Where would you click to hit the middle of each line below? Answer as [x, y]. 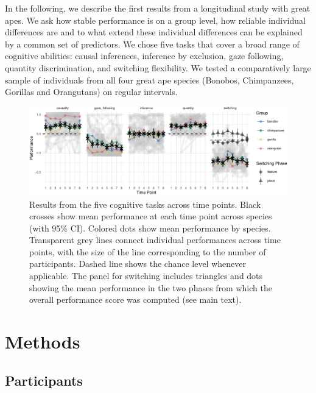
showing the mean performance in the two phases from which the [151, 287]
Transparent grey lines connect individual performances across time [155, 240]
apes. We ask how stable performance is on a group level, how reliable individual [155, 20]
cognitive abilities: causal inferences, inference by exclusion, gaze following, [144, 56]
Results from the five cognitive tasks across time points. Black [145, 204]
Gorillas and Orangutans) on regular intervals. [91, 92]
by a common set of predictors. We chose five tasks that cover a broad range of [152, 44]
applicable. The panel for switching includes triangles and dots [146, 276]
